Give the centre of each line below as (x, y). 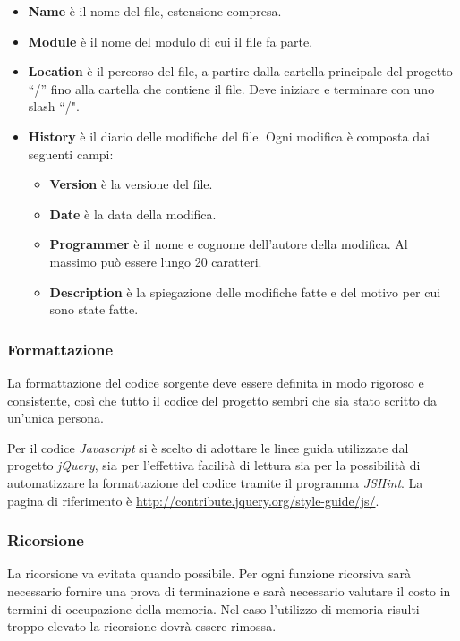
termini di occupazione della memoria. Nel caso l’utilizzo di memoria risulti (213, 608)
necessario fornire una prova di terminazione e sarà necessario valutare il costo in (229, 590)
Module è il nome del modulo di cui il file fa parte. (170, 41)
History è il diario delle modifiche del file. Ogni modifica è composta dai (229, 136)
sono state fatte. (94, 309)
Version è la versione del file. (131, 184)
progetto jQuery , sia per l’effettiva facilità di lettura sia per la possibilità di (214, 465)
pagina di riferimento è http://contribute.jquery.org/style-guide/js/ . (193, 500)
